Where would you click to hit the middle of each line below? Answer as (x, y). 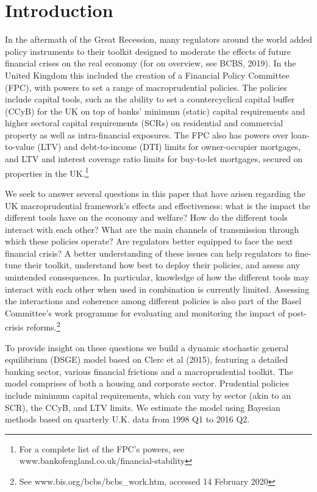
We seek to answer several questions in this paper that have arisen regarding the (155, 193)
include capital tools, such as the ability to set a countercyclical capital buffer (150, 99)
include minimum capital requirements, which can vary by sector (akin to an (148, 395)
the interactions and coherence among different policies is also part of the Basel (153, 301)
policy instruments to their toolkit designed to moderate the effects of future (148, 51)
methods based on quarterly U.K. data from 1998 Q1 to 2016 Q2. (127, 419)
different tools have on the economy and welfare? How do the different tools (146, 217)
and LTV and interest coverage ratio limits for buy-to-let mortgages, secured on (154, 159)
